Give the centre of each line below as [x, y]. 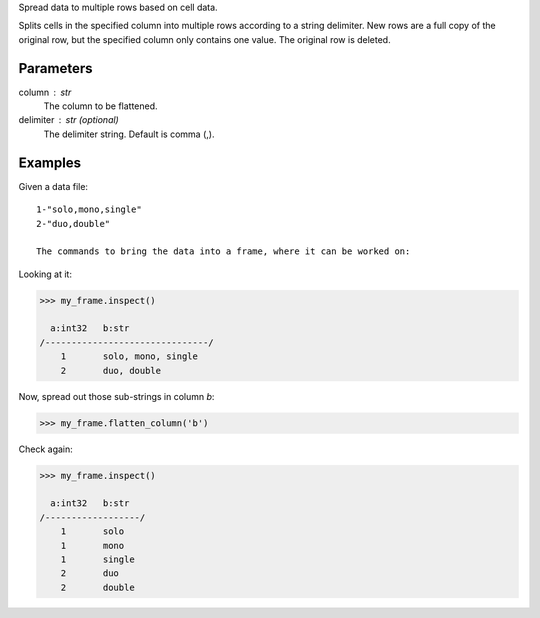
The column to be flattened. [101, 106]
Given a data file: [53, 186]
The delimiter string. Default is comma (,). [129, 134]
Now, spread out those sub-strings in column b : [116, 396]
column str [45, 92]
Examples [50, 162]
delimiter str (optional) [68, 120]
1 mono [92, 545]
